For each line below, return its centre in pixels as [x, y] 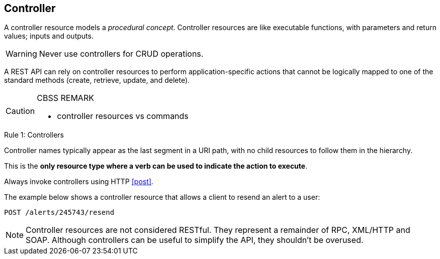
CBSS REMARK [65, 98]
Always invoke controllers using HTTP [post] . [79, 182]
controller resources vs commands [123, 116]
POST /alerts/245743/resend [59, 213]
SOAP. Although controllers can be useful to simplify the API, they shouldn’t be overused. [195, 240]
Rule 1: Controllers [34, 135]
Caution [20, 111]
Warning [21, 54]
